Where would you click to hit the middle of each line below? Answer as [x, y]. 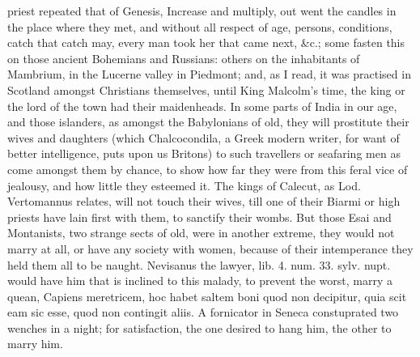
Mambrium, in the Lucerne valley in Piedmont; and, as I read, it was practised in [209, 74]
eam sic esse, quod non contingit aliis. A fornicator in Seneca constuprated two [203, 312]
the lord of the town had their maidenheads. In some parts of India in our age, [202, 106]
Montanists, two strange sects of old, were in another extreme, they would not [201, 233]
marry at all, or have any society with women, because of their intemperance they [210, 248]
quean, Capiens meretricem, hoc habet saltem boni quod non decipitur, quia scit [207, 296]
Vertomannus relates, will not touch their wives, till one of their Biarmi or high [204, 201]
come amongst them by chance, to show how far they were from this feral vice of [208, 169]
